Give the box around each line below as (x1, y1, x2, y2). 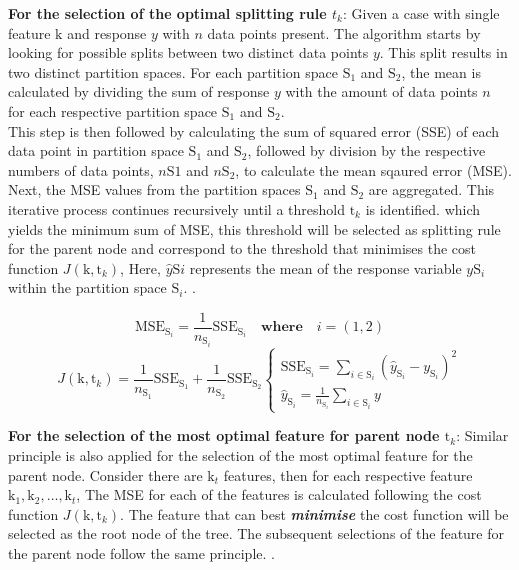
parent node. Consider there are (8, 464, 203, 485)
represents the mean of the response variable (189, 257, 462, 278)
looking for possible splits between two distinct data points (8, 42, 369, 63)
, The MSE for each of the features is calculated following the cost (76, 484, 482, 505)
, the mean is (401, 61, 481, 82)
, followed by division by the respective (247, 140, 486, 161)
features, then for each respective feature (223, 464, 473, 485)
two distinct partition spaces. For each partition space (8, 61, 339, 82)
